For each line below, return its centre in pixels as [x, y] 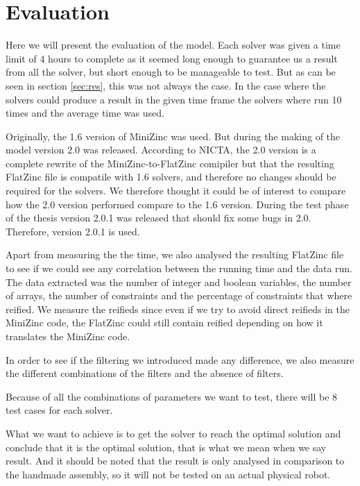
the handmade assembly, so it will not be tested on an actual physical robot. [168, 474]
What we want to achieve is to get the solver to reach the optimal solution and [173, 433]
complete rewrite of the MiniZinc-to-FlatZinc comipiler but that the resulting [170, 163]
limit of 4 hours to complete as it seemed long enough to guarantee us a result [172, 58]
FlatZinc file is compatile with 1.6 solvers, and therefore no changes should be [171, 177]
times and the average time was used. [85, 113]
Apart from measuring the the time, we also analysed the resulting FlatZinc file [175, 254]
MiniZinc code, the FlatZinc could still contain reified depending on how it [164, 322]
